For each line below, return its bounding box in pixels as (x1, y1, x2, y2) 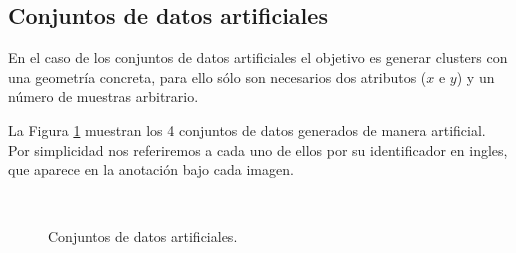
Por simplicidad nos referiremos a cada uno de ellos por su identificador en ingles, (8, 139, 508, 160)
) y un (456, 66, 495, 87)
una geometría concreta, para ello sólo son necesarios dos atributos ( (8, 66, 427, 87)
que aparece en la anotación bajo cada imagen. (8, 159, 294, 180)
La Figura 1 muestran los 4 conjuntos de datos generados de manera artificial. (8, 119, 486, 140)
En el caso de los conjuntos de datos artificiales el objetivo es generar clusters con (8, 47, 508, 68)
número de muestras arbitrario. (8, 86, 199, 107)
